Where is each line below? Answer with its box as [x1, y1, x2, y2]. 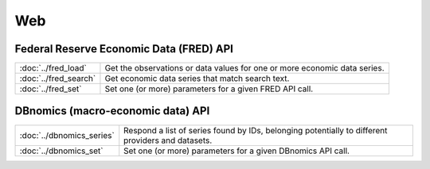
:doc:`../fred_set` [19, 83, 82, 94]
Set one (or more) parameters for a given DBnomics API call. [123, 145, 350, 156]
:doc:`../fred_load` [19, 63, 87, 74]
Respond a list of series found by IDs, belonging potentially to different [123, 125, 388, 136]
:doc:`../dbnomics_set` [19, 145, 104, 156]
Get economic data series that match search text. [104, 73, 290, 84]
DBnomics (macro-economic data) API [14, 104, 210, 118]
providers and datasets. [123, 135, 213, 146]
